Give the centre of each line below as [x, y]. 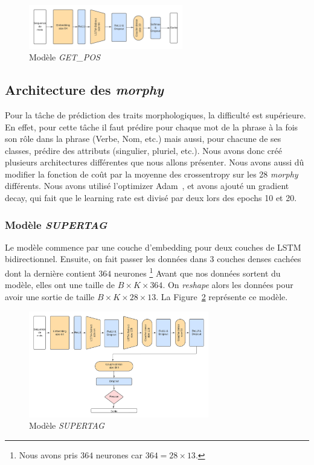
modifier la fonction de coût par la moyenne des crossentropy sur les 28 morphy [152, 174]
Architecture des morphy [84, 90]
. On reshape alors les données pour [228, 285]
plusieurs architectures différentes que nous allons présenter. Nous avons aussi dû [155, 162]
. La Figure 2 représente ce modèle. [222, 296]
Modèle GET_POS [65, 57]
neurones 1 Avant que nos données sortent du [197, 272]
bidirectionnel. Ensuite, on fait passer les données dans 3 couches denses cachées [153, 259]
